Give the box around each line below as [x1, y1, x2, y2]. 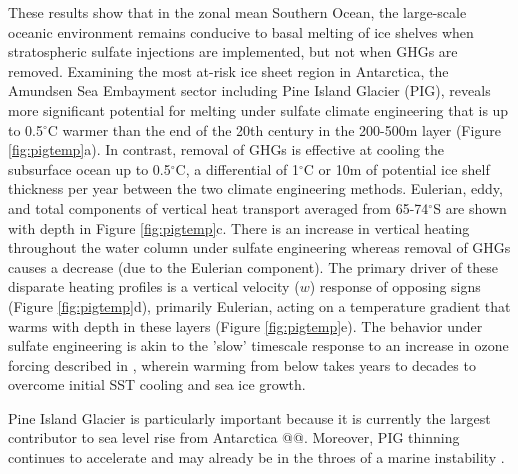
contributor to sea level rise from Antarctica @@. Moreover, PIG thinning [8, 427, 460, 448]
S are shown [433, 197, 507, 218]
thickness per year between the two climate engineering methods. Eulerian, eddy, [8, 178, 503, 199]
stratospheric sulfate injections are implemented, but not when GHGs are [8, 41, 458, 62]
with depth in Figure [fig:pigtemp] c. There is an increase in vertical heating [8, 217, 470, 238]
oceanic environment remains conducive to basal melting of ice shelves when [8, 21, 474, 42]
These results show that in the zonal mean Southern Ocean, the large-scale [8, 2, 467, 22]
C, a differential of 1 [175, 158, 299, 179]
